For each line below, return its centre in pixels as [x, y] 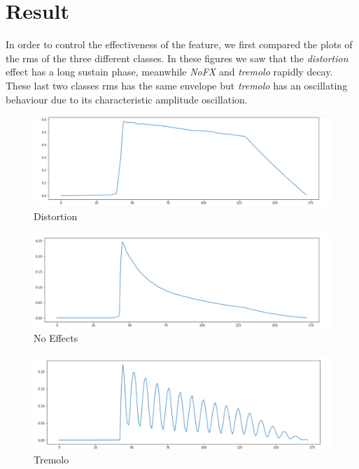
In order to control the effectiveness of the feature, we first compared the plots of [179, 44]
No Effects [56, 338]
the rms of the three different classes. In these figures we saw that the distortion [177, 58]
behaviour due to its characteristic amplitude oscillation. [127, 99]
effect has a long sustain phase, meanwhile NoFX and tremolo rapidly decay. [169, 72]
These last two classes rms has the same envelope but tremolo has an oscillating [177, 85]
